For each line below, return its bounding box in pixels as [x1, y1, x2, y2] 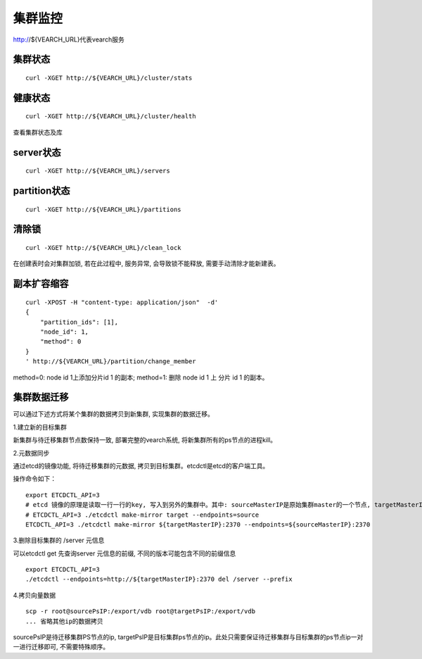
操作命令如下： [13, 475, 56, 483]
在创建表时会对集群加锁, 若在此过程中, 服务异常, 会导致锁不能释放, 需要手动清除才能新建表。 [13, 259, 280, 268]
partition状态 [13, 184, 70, 196]
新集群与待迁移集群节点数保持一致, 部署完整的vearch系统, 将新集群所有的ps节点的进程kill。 [13, 436, 277, 444]
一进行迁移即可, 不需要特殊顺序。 [13, 643, 109, 651]
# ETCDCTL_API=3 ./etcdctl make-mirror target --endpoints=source [25, 510, 260, 519]
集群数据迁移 [13, 391, 69, 403]
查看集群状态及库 [13, 127, 63, 137]
